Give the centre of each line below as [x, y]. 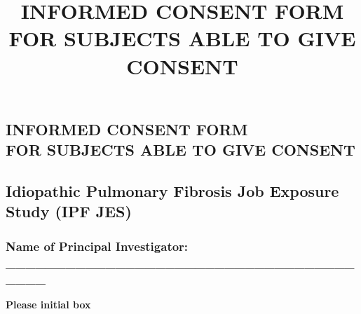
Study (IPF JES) [69, 211]
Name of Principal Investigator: [97, 246]
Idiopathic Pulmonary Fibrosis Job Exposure [172, 190]
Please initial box [48, 304]
